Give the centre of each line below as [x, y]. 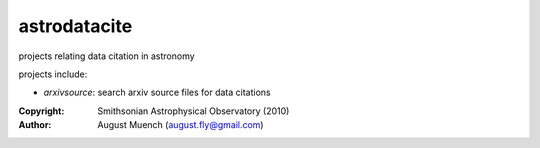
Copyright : [41, 111]
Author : [35, 125]
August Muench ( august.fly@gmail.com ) [180, 125]
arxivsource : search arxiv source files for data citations [157, 92]
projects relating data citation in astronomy [106, 56]
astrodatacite [75, 26]
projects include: [53, 74]
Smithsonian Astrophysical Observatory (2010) [193, 111]
